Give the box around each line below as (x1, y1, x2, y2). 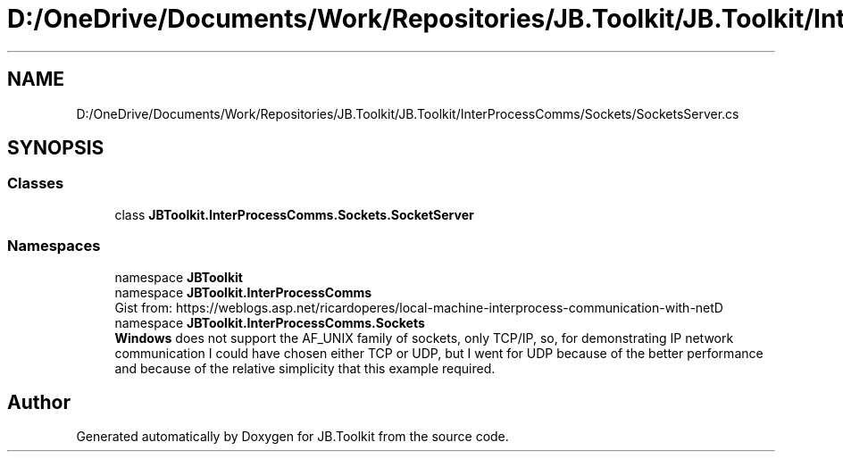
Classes (7, 174, 64, 193)
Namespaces (7, 237, 101, 255)
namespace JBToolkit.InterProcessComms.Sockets (114, 314, 425, 330)
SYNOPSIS (7, 137, 104, 160)
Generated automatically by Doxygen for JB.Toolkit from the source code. (76, 429, 509, 445)
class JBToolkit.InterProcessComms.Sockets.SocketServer (114, 206, 474, 222)
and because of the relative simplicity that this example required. (114, 360, 496, 376)
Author (7, 390, 71, 413)
